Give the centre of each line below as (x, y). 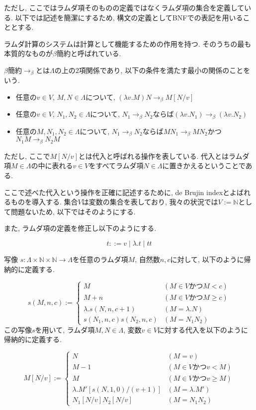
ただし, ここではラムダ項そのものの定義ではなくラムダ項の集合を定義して (124, 7)
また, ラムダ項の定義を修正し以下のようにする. (80, 228)
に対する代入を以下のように (203, 329)
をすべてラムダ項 (116, 166)
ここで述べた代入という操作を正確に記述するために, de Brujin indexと (117, 192)
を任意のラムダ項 (100, 259)
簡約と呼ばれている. (89, 53)
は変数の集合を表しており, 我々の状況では (150, 202)
